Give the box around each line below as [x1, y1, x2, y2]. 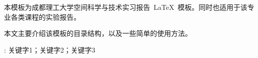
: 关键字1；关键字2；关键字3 [4, 44, 95, 55]
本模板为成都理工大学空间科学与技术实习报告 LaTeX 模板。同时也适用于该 [4, 2, 248, 12]
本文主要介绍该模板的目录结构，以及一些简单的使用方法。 [4, 28, 192, 38]
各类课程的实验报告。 [10, 11, 81, 22]
